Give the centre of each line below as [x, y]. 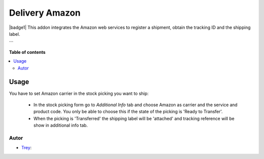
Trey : [26, 148]
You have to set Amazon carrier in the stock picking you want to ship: [79, 93]
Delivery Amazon [45, 13]
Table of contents [27, 52]
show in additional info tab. [61, 125]
